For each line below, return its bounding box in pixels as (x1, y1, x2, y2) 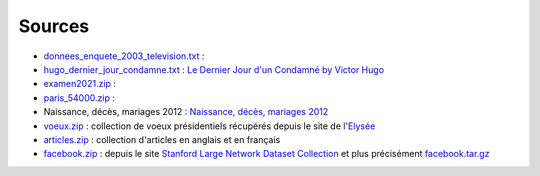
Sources (18, 15, 90, 37)
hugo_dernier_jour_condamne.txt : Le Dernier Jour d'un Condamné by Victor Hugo (43, 63, 385, 75)
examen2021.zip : (43, 78, 117, 90)
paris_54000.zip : (43, 91, 115, 104)
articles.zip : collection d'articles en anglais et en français (43, 133, 281, 145)
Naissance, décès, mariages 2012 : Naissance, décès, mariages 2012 (43, 106, 329, 118)
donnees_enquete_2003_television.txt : (43, 50, 205, 62)
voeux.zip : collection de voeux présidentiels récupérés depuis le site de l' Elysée (43, 120, 376, 132)
